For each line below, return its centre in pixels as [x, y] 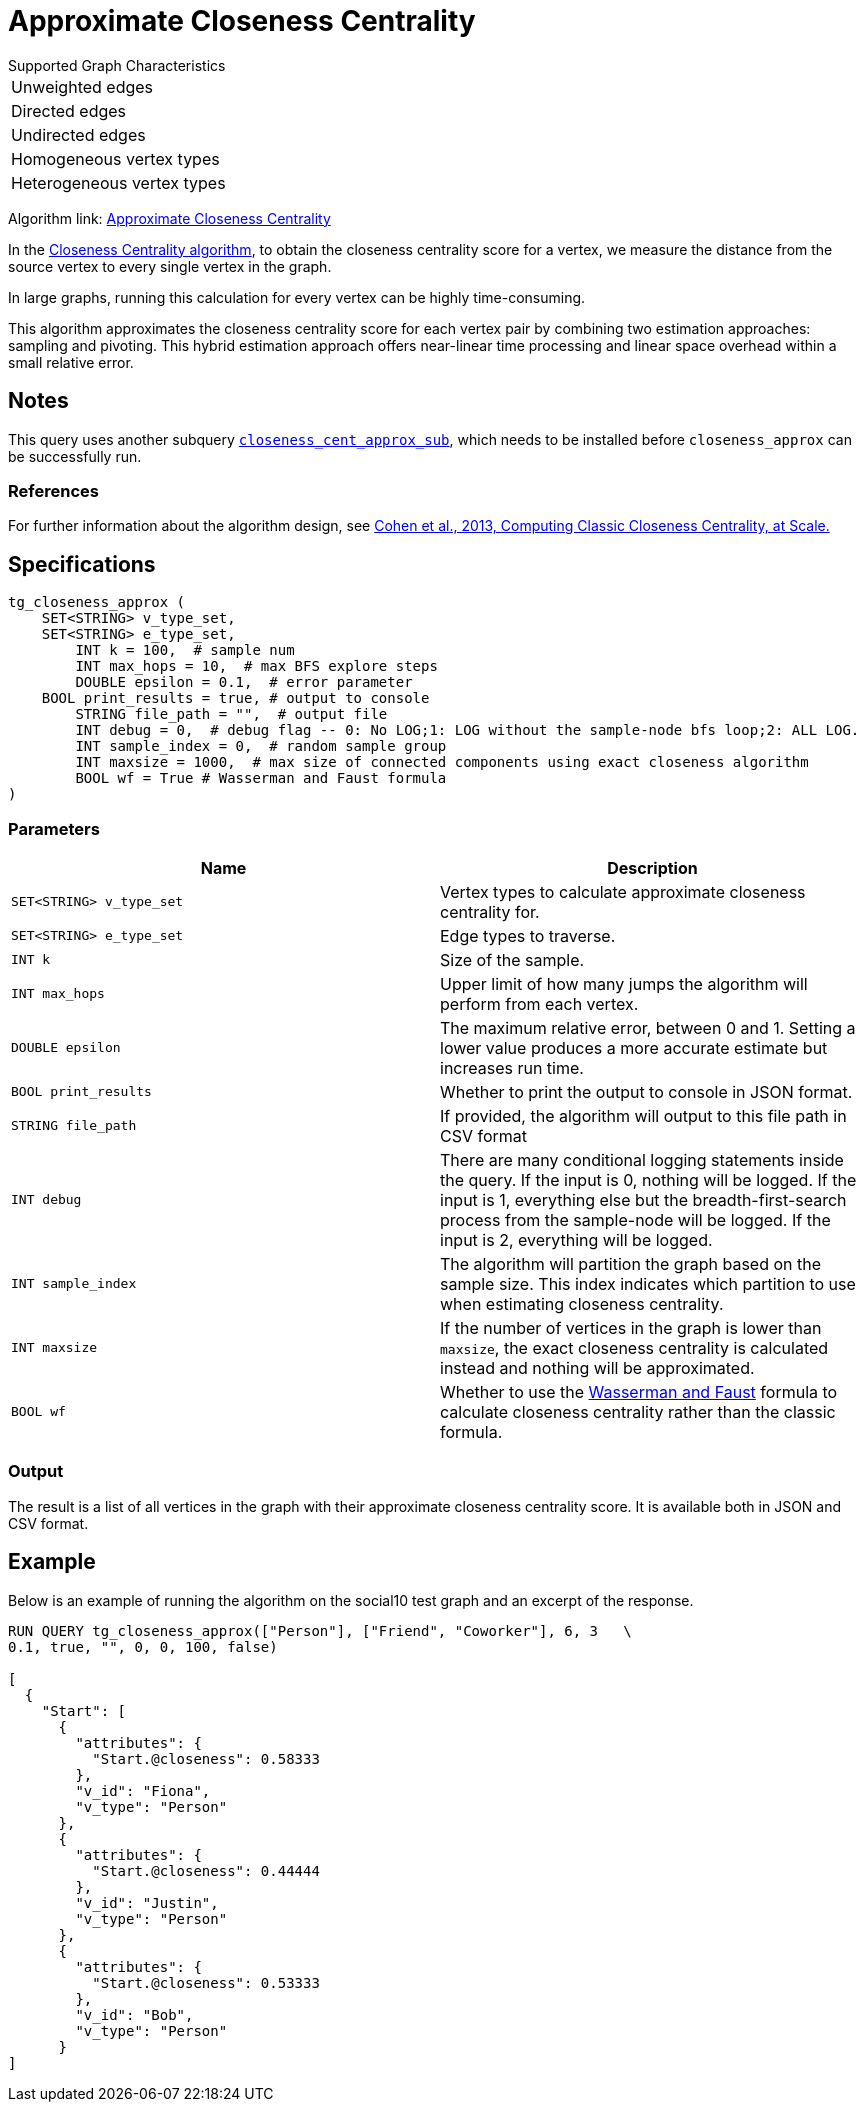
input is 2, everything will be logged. [576, 1239]
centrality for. [490, 911]
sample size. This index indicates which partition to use [648, 1283]
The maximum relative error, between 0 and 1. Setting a [648, 1027]
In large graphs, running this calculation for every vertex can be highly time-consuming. [297, 297]
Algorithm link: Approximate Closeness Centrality [169, 218]
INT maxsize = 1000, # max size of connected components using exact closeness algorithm [442, 762]
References [53, 490]
